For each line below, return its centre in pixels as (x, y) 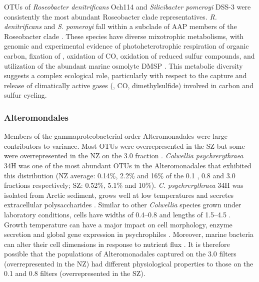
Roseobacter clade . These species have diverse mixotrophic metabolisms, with (124, 36)
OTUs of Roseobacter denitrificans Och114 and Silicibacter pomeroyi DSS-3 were (127, 7)
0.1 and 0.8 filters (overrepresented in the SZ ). (75, 273)
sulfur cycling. (25, 95)
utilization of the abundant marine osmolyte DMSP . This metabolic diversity (123, 65)
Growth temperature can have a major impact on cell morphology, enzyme (118, 224)
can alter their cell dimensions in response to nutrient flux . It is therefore (117, 244)
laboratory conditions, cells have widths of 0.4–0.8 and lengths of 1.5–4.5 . (117, 214)
